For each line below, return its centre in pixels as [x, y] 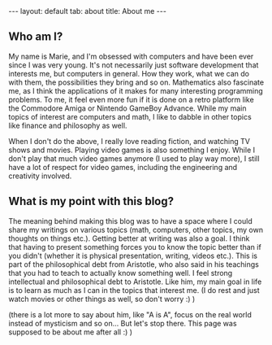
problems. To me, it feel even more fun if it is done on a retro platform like [131, 99]
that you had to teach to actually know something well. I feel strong [121, 273]
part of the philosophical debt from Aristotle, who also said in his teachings [134, 264]
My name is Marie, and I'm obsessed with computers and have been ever [131, 56]
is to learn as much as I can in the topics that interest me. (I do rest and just [134, 290]
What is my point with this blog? [91, 201]
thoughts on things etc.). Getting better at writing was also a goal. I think [129, 238]
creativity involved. [40, 176]
